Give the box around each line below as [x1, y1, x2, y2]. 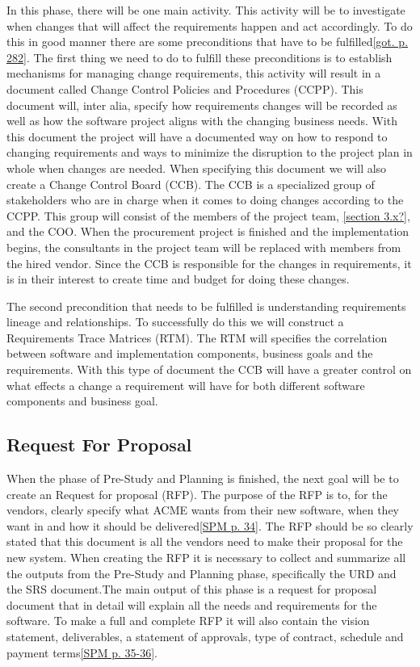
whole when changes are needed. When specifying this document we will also [6, 159, 387, 176]
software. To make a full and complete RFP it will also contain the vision [6, 612, 370, 629]
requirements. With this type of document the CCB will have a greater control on [6, 361, 412, 378]
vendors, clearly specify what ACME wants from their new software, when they [6, 501, 400, 518]
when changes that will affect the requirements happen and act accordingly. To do [6, 17, 413, 34]
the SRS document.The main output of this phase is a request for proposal [6, 581, 377, 598]
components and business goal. [6, 392, 158, 409]
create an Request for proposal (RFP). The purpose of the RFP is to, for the [6, 485, 388, 502]
